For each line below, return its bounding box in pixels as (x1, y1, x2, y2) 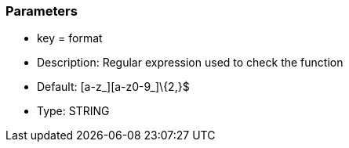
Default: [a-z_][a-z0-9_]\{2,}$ (37, 80, 190, 94)
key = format (37, 31, 103, 45)
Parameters (5, 3, 78, 19)
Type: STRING (37, 104, 110, 118)
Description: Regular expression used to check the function (37, 56, 344, 70)
